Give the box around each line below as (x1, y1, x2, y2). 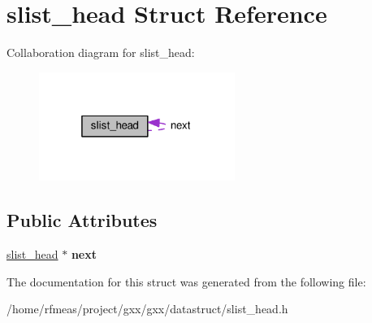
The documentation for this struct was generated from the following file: (6, 273, 366, 290)
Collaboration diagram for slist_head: (6, 44, 195, 61)
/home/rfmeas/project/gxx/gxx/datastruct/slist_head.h (6, 300, 288, 317)
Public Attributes (6, 207, 158, 233)
